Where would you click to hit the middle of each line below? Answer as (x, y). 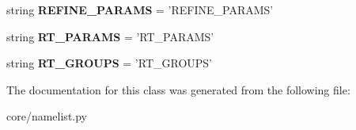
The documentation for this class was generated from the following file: (178, 89)
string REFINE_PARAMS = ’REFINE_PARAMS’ (140, 10)
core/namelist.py (47, 116)
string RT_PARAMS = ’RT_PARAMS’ (110, 36)
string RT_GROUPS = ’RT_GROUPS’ (110, 63)
